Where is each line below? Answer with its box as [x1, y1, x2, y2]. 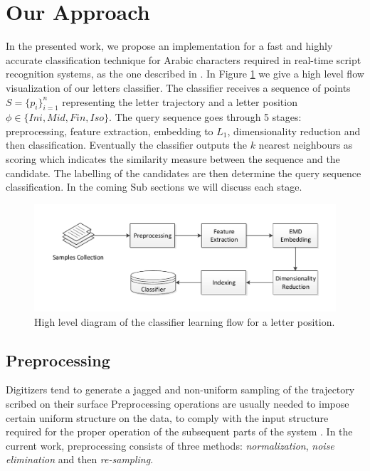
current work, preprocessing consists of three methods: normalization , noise [6, 438, 334, 453]
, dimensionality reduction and [227, 123, 361, 138]
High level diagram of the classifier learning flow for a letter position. [34, 314, 335, 329]
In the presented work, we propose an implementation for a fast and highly [6, 38, 333, 53]
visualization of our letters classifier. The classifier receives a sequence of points [6, 80, 351, 95]
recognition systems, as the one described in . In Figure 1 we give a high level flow [6, 66, 364, 81]
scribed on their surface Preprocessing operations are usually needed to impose [6, 396, 349, 411]
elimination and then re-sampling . [6, 452, 154, 467]
